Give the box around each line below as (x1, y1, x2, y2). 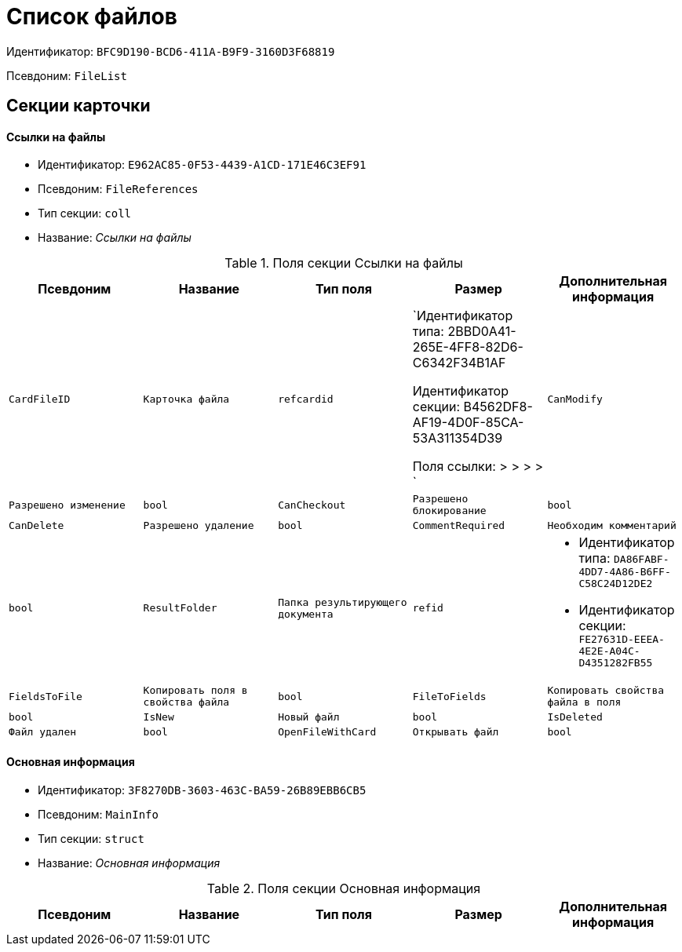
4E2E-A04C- (578, 645, 640, 658)
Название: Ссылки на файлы (38, 231, 191, 245)
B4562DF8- (463, 399, 533, 415)
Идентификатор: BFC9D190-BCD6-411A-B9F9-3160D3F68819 (6, 44, 335, 58)
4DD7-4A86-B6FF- (578, 566, 671, 578)
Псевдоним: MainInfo (38, 807, 159, 821)
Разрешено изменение (9, 498, 126, 511)
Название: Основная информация (38, 855, 221, 870)
